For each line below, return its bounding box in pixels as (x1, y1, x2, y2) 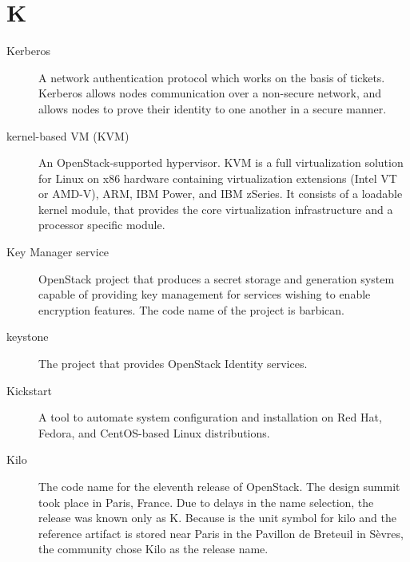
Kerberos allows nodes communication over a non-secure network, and (38, 85, 382, 101)
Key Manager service (6, 243, 109, 260)
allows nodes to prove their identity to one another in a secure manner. (38, 100, 387, 117)
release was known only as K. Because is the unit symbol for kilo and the (38, 509, 396, 526)
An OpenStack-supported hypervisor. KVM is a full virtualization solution (38, 154, 404, 171)
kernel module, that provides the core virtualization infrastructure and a (38, 200, 393, 217)
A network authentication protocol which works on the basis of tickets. (38, 69, 385, 85)
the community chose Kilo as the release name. (38, 540, 269, 557)
